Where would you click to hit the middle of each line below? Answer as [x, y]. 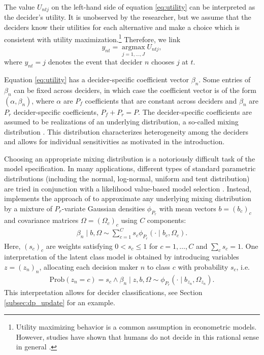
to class [159, 266]
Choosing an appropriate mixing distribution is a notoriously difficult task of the [130, 158]
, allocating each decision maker [89, 266]
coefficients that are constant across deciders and [161, 100]
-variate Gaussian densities [103, 208]
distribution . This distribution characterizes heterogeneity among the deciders [126, 131]
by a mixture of [28, 208]
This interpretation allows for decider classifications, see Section [103, 292]
